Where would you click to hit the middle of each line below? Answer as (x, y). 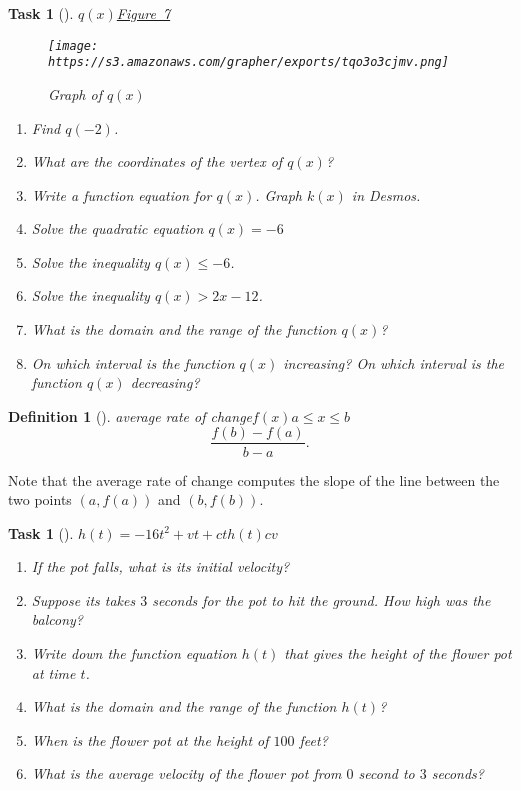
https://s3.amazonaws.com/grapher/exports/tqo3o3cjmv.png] (248, 62)
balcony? (57, 619)
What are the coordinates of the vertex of (157, 161)
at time (53, 672)
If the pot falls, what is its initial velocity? (160, 566)
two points (40, 499)
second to (386, 773)
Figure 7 (143, 13)
